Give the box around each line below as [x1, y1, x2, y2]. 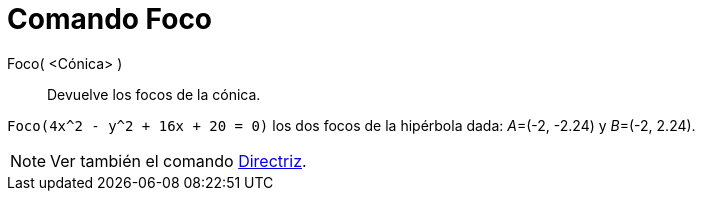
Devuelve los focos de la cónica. [47, 85, 261, 103]
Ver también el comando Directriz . [50, 150, 307, 171]
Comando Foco [7, 2, 213, 36]
